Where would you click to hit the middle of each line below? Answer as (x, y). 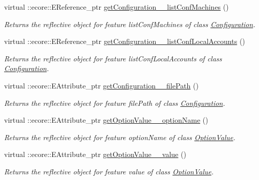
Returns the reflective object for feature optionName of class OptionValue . (120, 137)
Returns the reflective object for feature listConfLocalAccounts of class (113, 58)
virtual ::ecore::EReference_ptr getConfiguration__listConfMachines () (116, 7)
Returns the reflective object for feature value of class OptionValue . (109, 171)
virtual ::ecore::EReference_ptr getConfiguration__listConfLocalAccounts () (125, 41)
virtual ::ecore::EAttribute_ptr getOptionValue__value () (95, 154)
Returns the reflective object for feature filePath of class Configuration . (115, 103)
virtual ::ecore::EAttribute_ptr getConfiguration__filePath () (101, 85)
